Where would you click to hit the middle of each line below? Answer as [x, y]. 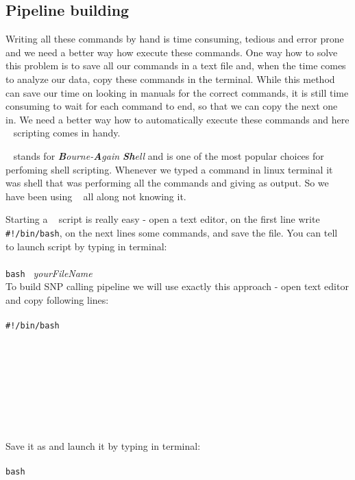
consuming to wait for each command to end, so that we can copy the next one [172, 106]
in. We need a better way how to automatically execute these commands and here [177, 119]
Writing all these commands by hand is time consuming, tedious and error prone [175, 39]
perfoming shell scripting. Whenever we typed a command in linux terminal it [169, 169]
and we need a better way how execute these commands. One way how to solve [172, 52]
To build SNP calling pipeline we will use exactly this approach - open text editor [177, 286]
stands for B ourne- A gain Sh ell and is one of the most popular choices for [169, 155]
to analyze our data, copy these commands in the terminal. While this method [170, 79]
